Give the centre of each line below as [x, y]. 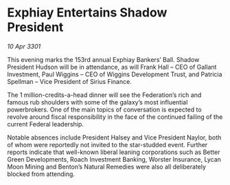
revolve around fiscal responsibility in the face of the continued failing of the [115, 117]
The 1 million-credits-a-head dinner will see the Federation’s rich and [104, 95]
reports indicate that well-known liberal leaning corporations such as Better [114, 152]
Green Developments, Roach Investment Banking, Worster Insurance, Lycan [114, 159]
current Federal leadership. [46, 124]
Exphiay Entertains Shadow [87, 13]
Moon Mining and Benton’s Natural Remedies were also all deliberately [107, 166]
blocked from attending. [41, 174]
